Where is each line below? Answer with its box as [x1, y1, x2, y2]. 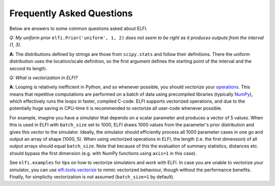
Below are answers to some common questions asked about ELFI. [9, 25, 148, 32]
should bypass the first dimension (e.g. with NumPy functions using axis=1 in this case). [9, 150, 197, 156]
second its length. [9, 65, 47, 71]
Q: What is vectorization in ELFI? [9, 74, 78, 81]
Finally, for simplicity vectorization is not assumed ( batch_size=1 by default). [9, 173, 175, 180]
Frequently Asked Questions [9, 8, 133, 19]
